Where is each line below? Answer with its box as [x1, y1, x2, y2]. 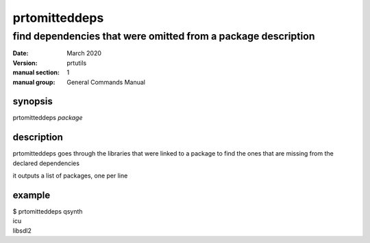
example [12, 189, 51, 201]
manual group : [12, 78, 56, 86]
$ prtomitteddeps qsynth [12, 208, 83, 216]
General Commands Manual [66, 78, 145, 86]
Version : [12, 59, 38, 67]
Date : [12, 49, 29, 57]
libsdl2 [12, 226, 32, 235]
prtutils [66, 59, 87, 67]
